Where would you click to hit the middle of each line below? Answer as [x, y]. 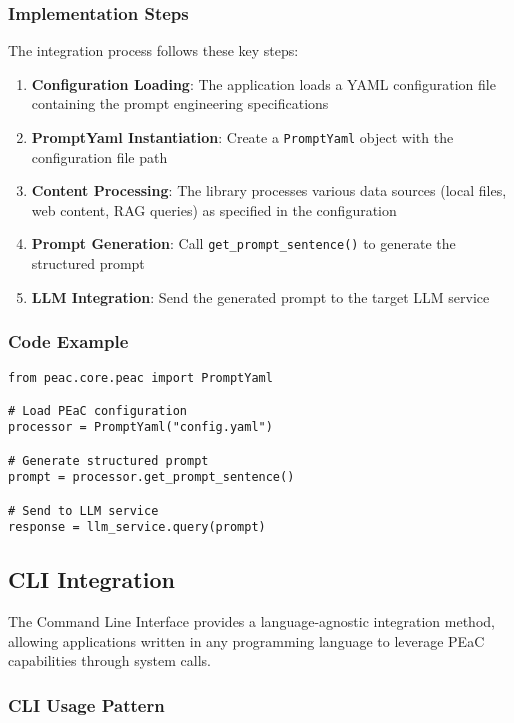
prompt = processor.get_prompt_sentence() [151, 477]
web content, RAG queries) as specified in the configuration [214, 209]
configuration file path [99, 156]
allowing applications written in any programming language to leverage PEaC [246, 640]
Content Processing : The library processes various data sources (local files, [269, 190]
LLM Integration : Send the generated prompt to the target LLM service [260, 296]
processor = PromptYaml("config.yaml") [140, 427]
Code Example [68, 341]
